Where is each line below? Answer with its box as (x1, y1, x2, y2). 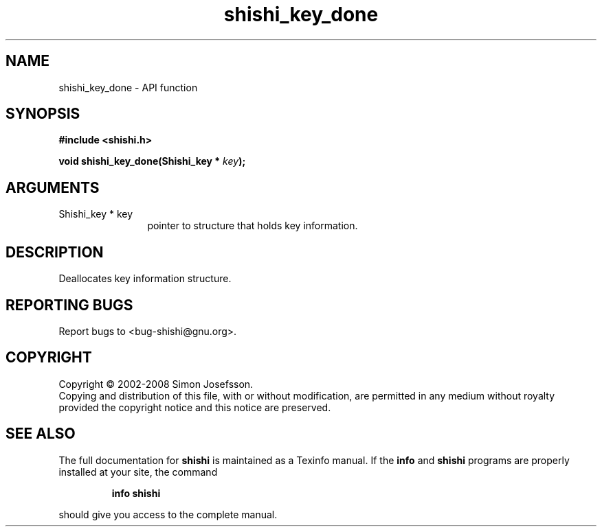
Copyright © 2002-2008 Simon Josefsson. (58, 378, 254, 390)
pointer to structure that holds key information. (147, 220, 358, 232)
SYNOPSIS (5, 105, 80, 123)
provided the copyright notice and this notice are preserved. (58, 401, 331, 413)
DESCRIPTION (5, 243, 104, 261)
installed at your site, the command (58, 465, 218, 478)
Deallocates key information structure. (58, 273, 232, 285)
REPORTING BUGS (5, 296, 133, 314)
